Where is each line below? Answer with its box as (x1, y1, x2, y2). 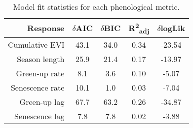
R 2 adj (128, 21, 150, 35)
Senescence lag (14, 110, 65, 122)
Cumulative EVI (8, 38, 65, 50)
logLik (160, 22, 185, 34)
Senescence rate (10, 81, 65, 93)
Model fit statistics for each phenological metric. (13, 1, 180, 12)
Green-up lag (19, 96, 65, 107)
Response (27, 22, 65, 34)
